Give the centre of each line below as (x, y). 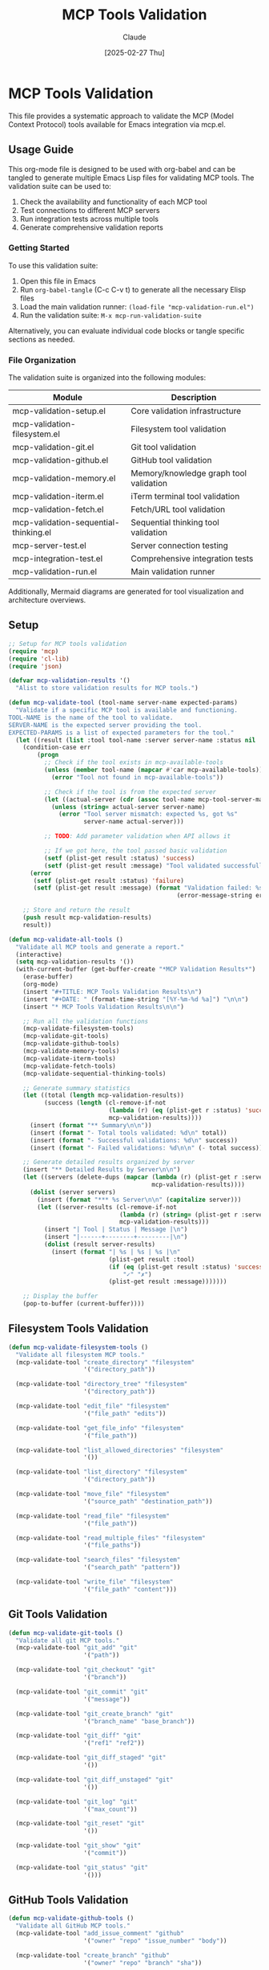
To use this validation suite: (53, 265)
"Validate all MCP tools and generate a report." (100, 947)
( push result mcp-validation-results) (87, 918)
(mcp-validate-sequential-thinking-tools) (94, 1073)
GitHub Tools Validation (68, 1901)
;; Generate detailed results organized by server (109, 1163)
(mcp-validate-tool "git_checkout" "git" (86, 1670)
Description (194, 398)
